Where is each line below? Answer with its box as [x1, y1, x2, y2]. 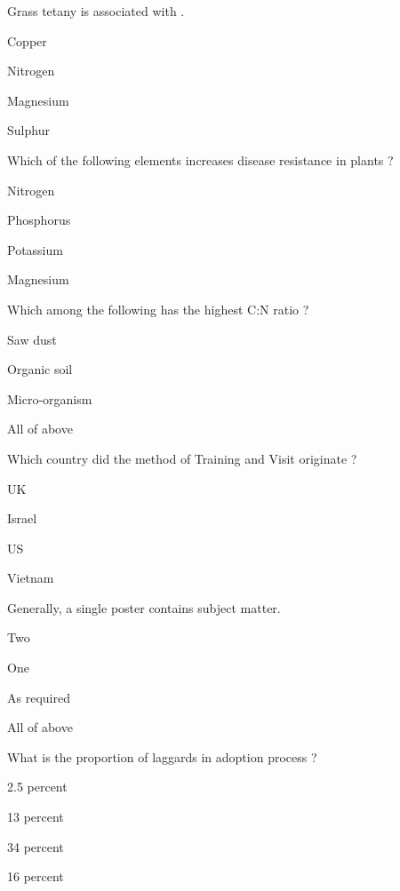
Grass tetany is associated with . [7, 2, 185, 20]
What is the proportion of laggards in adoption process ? [7, 747, 317, 766]
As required [7, 688, 70, 706]
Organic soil [7, 360, 73, 378]
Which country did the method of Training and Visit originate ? [7, 449, 357, 467]
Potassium [7, 240, 63, 259]
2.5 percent [7, 777, 68, 796]
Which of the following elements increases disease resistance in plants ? [7, 150, 394, 169]
